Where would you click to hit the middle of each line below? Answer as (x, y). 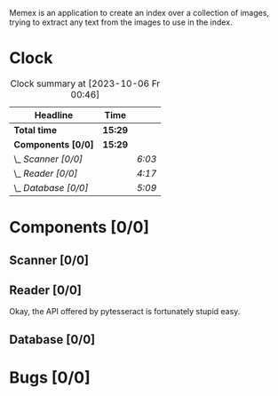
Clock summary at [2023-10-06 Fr (85, 83)
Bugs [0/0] (50, 377)
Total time (36, 130)
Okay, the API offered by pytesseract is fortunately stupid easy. (125, 312)
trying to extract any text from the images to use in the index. (121, 22)
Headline (54, 115)
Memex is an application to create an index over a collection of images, (139, 13)
